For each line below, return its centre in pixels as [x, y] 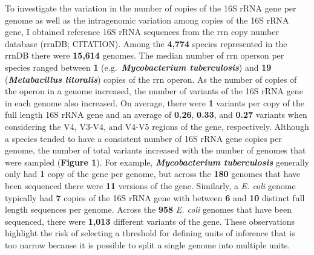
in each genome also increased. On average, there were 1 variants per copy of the [155, 102]
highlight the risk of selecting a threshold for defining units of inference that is [150, 233]
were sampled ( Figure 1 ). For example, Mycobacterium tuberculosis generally [157, 162]
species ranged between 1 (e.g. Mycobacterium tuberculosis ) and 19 [138, 67]
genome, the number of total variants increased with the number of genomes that [155, 150]
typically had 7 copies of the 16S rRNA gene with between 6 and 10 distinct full [155, 197]
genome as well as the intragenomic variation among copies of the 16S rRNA [147, 20]
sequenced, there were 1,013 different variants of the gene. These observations [150, 221]
